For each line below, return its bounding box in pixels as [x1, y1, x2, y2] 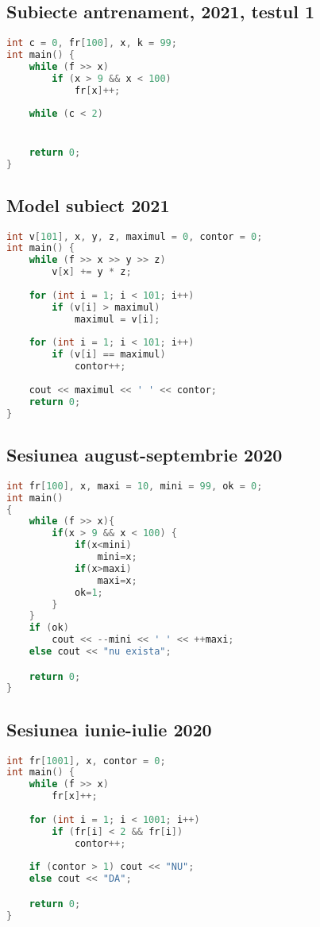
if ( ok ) [29, 622, 69, 634]
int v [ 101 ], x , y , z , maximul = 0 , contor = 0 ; [6, 230, 263, 242]
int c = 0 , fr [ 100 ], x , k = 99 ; [6, 37, 177, 49]
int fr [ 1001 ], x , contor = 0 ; [6, 755, 166, 767]
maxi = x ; [97, 574, 137, 586]
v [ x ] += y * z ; [52, 266, 132, 278]
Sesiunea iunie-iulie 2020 [6, 716, 212, 741]
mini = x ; [97, 551, 137, 563]
